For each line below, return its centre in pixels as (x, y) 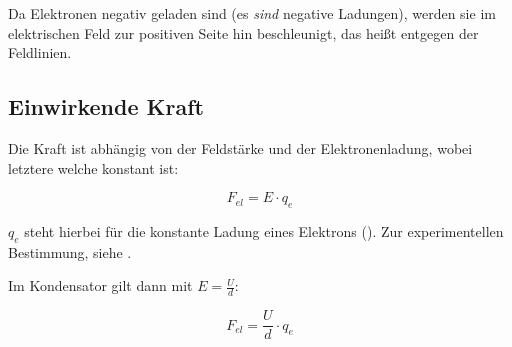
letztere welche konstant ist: (93, 167)
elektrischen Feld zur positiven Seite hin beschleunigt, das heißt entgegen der (243, 32)
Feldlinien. (40, 52)
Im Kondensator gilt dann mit (100, 285)
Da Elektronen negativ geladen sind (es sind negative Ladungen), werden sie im (252, 13)
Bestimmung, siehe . (70, 251)
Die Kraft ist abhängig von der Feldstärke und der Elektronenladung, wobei (240, 147)
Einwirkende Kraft (106, 106)
